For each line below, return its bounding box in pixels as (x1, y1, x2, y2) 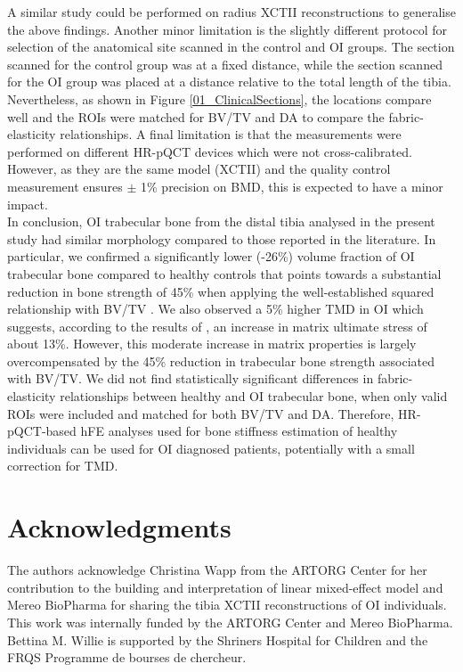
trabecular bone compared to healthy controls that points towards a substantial (7, 264, 442, 283)
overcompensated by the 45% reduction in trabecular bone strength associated (7, 351, 435, 370)
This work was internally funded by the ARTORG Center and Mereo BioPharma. (7, 612, 453, 631)
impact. (7, 194, 48, 213)
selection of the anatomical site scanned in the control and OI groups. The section (7, 37, 455, 56)
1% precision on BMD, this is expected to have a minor (141, 176, 443, 195)
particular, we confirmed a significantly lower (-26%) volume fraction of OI (7, 247, 415, 266)
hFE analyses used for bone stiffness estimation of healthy (80, 422, 398, 440)
